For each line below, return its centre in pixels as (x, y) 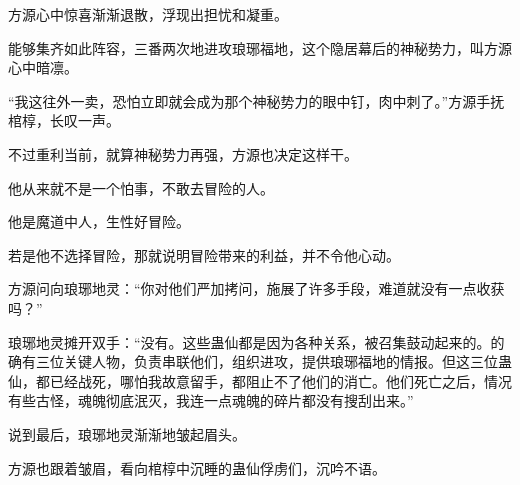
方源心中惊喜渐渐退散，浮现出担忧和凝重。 (148, 14)
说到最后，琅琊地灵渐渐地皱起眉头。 (127, 433)
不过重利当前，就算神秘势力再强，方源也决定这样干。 (183, 153)
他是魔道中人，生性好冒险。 (99, 221)
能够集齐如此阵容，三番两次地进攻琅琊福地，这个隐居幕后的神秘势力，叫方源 (260, 47)
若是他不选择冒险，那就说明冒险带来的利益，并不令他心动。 (204, 254)
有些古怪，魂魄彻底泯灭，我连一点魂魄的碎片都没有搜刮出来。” (211, 400)
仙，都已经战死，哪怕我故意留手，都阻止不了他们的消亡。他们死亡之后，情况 (260, 380)
